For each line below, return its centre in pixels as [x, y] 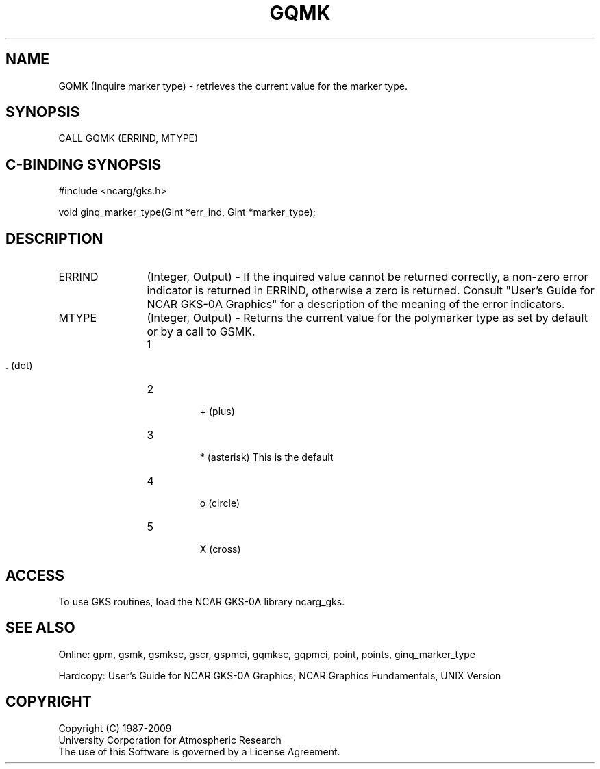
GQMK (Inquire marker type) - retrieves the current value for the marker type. [233, 86]
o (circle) [220, 503]
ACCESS [35, 575]
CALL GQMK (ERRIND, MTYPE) [128, 138]
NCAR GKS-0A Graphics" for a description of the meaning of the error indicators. [356, 304]
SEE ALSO [40, 628]
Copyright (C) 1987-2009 [115, 728]
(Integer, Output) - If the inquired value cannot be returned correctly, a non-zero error [367, 277]
